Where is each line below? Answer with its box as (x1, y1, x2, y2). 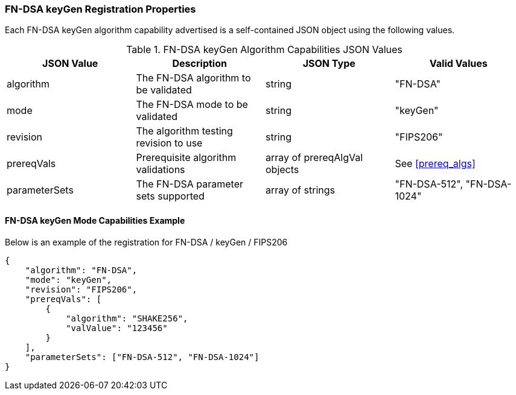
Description (172, 57, 227, 70)
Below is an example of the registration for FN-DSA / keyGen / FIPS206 (5, 236, 288, 247)
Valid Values (429, 57, 488, 70)
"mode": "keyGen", (25, 274, 112, 285)
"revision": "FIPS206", (25, 284, 138, 294)
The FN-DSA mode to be (136, 98, 248, 111)
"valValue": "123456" (66, 323, 168, 333)
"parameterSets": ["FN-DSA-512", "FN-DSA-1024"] (25, 352, 260, 362)
